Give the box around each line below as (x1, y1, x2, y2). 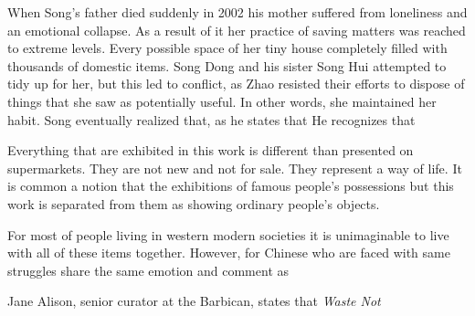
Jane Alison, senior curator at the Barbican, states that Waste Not (7, 291, 381, 311)
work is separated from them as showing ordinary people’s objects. (7, 194, 380, 213)
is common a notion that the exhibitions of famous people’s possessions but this (7, 176, 454, 195)
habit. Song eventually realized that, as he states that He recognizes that (7, 110, 416, 129)
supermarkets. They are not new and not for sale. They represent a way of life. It (7, 158, 462, 177)
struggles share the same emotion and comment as (7, 260, 290, 279)
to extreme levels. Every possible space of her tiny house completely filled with (7, 38, 448, 58)
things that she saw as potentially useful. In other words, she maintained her (7, 91, 437, 111)
